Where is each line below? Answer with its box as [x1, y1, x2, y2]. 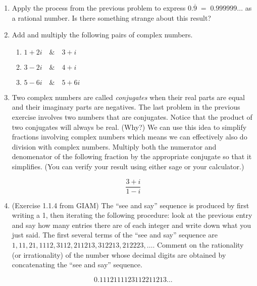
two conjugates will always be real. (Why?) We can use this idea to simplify [12, 121, 247, 132]
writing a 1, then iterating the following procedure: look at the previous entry [12, 210, 252, 220]
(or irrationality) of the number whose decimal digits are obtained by [12, 249, 226, 260]
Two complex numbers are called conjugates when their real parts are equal [12, 91, 245, 102]
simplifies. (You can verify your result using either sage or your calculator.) [12, 161, 244, 171]
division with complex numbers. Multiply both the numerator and [12, 141, 217, 152]
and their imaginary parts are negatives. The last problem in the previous [12, 102, 240, 112]
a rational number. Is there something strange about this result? [12, 12, 211, 23]
